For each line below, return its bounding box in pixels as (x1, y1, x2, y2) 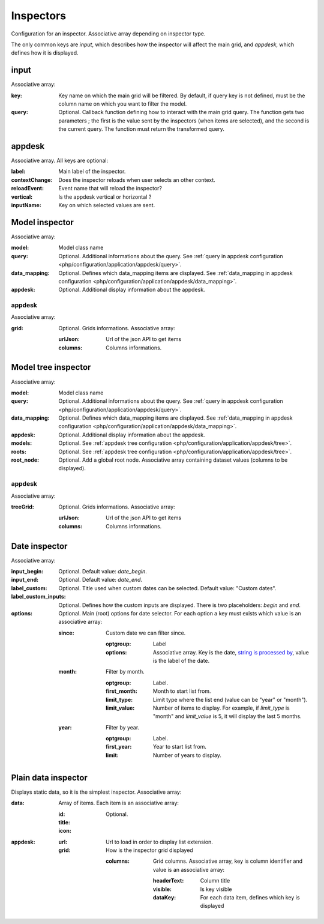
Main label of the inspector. (58, 168, 126, 175)
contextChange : (11, 176, 53, 183)
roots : (11, 448, 27, 455)
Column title (200, 877, 230, 884)
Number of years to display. (153, 751, 221, 759)
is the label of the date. (153, 657, 210, 664)
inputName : (11, 202, 41, 209)
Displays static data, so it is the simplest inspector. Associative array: (11, 788, 182, 796)
